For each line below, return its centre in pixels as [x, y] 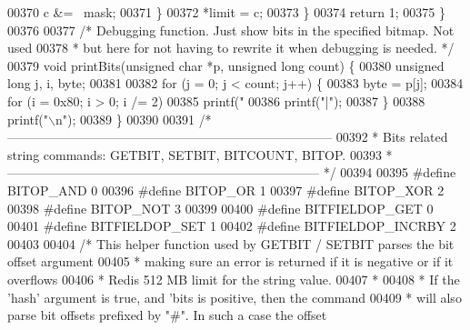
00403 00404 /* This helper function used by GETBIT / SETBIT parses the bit [231, 243]
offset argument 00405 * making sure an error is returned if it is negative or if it [230, 261]
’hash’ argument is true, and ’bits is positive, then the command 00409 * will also [235, 297]
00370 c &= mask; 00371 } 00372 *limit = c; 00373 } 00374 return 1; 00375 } [226, 12]
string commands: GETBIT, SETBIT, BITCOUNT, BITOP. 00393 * [200, 154]
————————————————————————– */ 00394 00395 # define [232, 172]
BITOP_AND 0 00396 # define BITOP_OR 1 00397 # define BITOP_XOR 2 [226, 190]
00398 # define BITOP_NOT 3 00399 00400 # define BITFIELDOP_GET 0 [220, 208]
